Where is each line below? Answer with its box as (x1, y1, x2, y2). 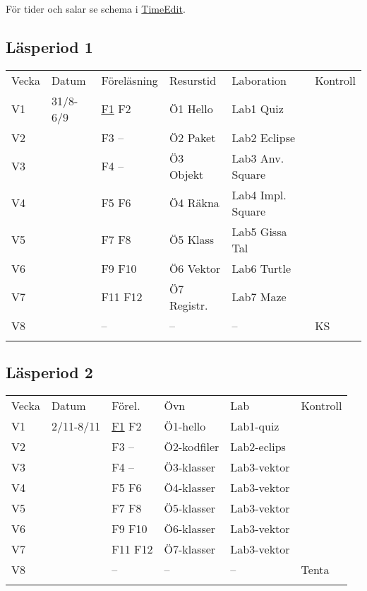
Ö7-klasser (164, 541, 216, 557)
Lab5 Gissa (231, 223, 287, 240)
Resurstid (169, 71, 217, 88)
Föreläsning (101, 71, 158, 88)
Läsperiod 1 (6, 35, 93, 57)
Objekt (169, 165, 204, 182)
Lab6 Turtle (231, 259, 291, 276)
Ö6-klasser (164, 520, 216, 537)
